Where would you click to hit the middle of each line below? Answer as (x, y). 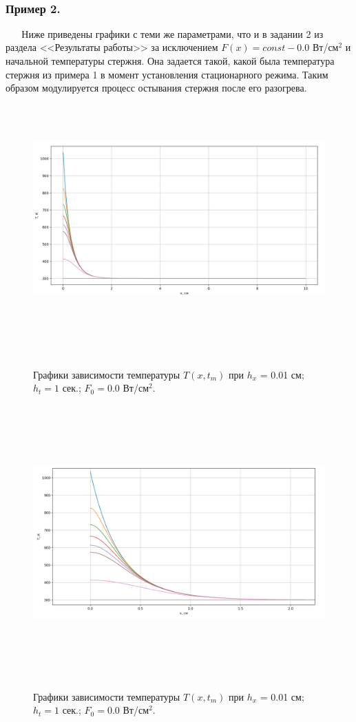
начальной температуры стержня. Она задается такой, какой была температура (170, 61)
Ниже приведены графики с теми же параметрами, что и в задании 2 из (172, 33)
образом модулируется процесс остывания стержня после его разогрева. (156, 88)
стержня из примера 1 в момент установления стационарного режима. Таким (167, 74)
